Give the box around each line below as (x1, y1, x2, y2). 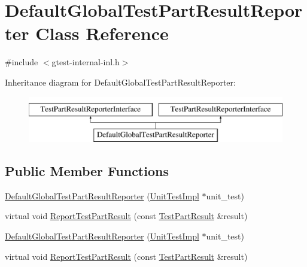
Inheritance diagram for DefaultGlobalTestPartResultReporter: (5, 75, 236, 88)
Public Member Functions (5, 162, 169, 180)
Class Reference (35, 21, 169, 45)
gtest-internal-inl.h (51, 56, 120, 68)
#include (5, 56, 38, 68)
